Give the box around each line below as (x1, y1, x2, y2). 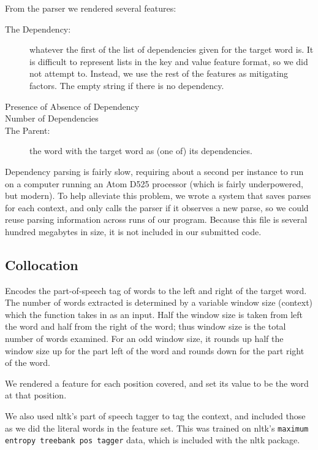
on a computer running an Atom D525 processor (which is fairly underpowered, (5, 177, 303, 190)
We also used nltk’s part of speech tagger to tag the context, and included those (5, 409, 306, 422)
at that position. (5, 389, 67, 402)
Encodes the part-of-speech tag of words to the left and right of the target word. (5, 284, 307, 297)
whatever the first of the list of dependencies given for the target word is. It (29, 43, 314, 56)
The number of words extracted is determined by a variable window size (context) (5, 296, 313, 309)
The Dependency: (5, 22, 71, 35)
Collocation (5, 255, 78, 274)
